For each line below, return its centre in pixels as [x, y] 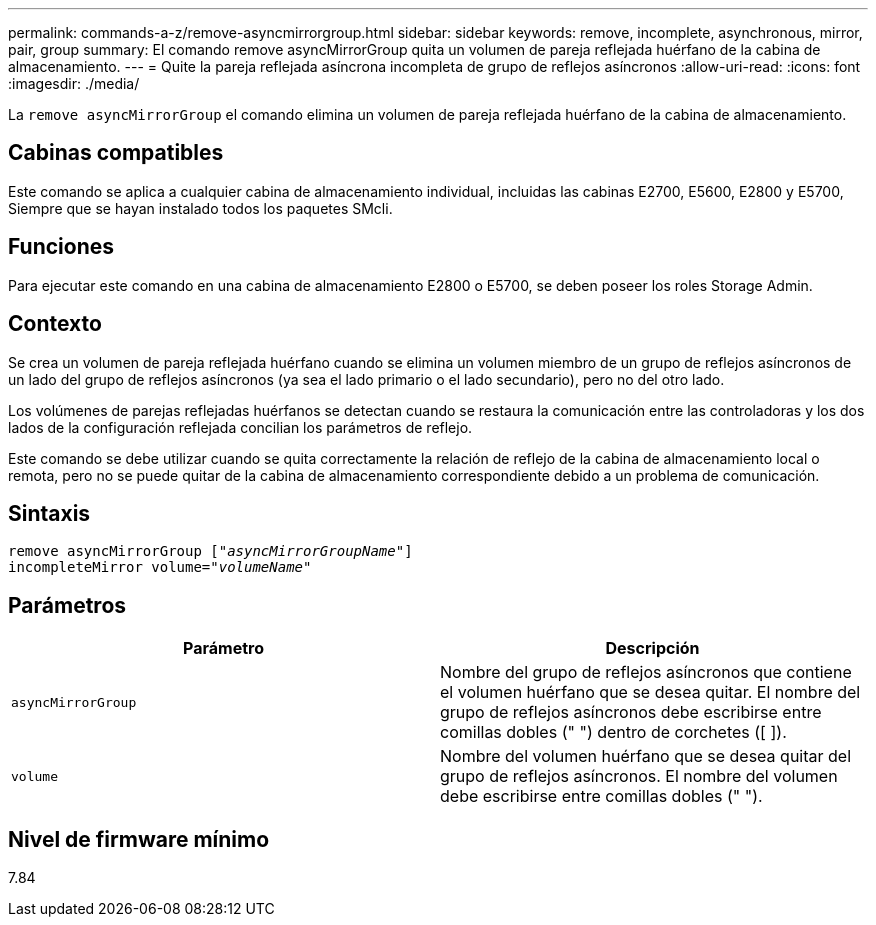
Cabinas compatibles [116, 153]
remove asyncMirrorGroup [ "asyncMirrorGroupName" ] [210, 551]
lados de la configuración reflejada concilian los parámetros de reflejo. [240, 427]
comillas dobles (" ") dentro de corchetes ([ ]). [613, 732]
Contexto [55, 324]
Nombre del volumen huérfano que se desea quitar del [646, 756]
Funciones [61, 247]
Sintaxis [49, 513]
